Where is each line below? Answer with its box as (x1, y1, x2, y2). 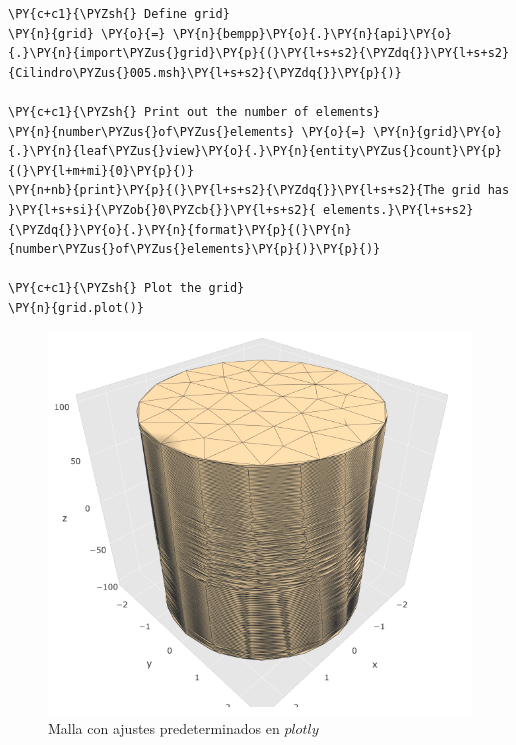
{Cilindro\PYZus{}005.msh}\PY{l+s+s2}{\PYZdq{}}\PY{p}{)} (8, 65, 402, 80)
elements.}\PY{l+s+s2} (322, 202, 474, 217)
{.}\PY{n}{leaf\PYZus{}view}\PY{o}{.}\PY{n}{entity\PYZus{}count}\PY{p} (8, 144, 502, 159)
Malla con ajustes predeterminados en (48, 718, 280, 739)
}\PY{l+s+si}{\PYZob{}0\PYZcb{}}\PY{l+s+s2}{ (8, 202, 316, 217)
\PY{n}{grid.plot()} (8, 300, 145, 315)
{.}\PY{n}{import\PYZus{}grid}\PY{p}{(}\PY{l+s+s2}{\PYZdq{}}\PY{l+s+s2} (8, 46, 510, 61)
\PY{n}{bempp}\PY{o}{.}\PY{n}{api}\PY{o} (172, 26, 452, 41)
